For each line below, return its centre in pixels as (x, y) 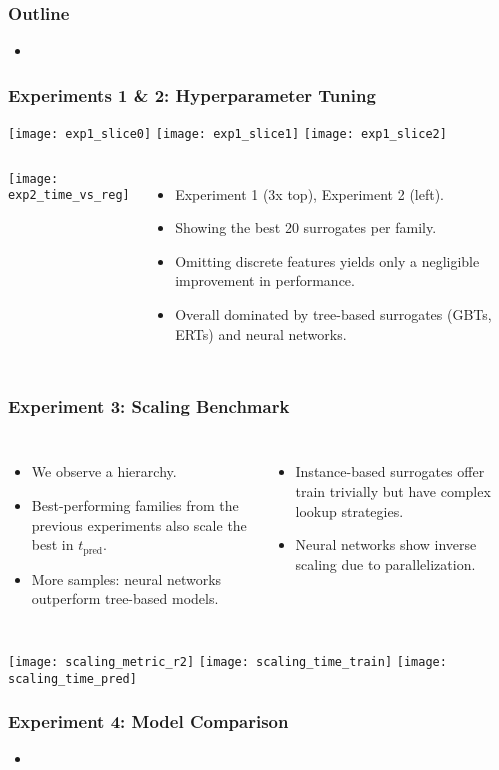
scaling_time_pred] (72, 678)
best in (52, 544)
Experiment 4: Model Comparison (148, 721)
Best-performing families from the (135, 505)
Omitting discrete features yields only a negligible (327, 260)
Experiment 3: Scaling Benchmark (149, 406)
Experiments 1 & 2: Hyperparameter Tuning (192, 94)
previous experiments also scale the (139, 524)
